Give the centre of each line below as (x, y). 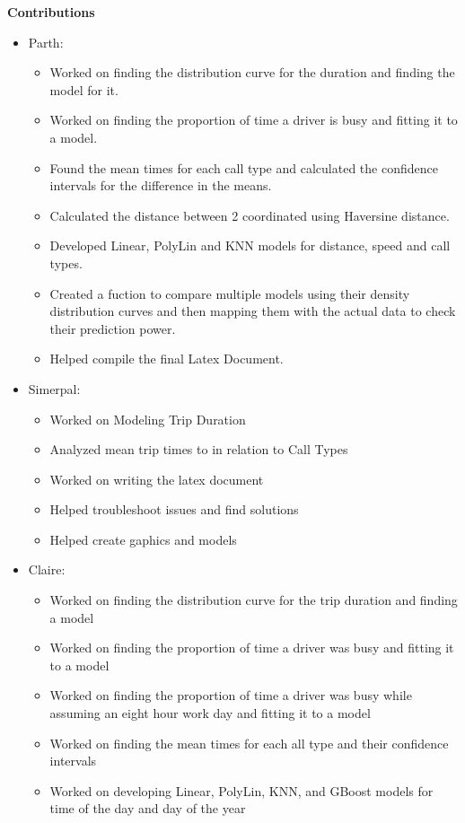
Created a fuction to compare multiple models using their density (230, 293)
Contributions (51, 12)
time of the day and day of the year (148, 808)
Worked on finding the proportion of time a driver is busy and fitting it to (254, 120)
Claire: (47, 569)
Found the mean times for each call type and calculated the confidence (244, 167)
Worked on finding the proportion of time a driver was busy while (231, 695)
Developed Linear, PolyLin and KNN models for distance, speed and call (250, 245)
